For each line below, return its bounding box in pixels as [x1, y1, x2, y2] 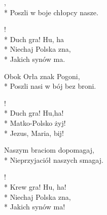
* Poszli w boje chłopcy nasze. [4, 7, 98, 17]
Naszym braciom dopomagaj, [4, 145, 94, 155]
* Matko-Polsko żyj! [4, 117, 66, 128]
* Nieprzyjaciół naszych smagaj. [4, 154, 103, 165]
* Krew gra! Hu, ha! [4, 181, 66, 192]
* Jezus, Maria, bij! [4, 127, 64, 138]
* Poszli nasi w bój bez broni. [4, 81, 96, 91]
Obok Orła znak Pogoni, [4, 70, 80, 81]
